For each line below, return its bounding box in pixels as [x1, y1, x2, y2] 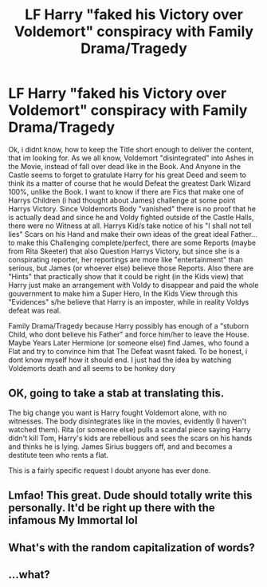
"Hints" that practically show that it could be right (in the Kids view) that [8, 271, 244, 281]
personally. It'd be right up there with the [8, 501, 215, 515]
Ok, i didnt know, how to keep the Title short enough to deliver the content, [8, 144, 254, 154]
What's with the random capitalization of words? [8, 541, 255, 554]
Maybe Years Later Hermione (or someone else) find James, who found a [8, 337, 249, 348]
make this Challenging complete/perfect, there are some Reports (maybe [16, 238, 257, 247]
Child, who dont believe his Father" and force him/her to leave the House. [8, 329, 249, 339]
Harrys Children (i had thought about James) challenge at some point [8, 195, 236, 205]
